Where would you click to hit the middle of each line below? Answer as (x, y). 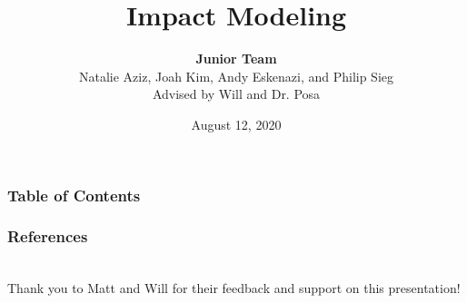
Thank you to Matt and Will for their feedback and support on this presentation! (234, 288)
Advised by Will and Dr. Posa (236, 94)
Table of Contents (74, 195)
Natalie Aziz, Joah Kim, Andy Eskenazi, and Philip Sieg (236, 76)
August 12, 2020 (236, 124)
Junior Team (236, 59)
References (48, 236)
